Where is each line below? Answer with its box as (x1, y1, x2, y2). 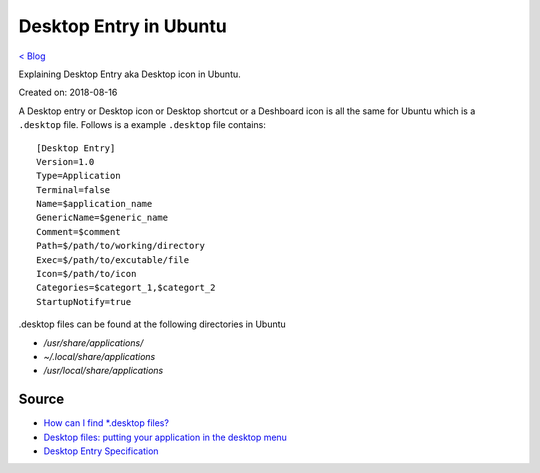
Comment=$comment (36, 226, 121, 237)
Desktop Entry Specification (43, 445, 159, 457)
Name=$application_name (36, 198, 153, 210)
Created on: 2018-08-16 (18, 86, 118, 99)
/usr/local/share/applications (43, 365, 164, 377)
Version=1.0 (36, 156, 95, 167)
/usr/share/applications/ (43, 336, 144, 349)
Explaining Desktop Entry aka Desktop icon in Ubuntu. (18, 68, 242, 80)
